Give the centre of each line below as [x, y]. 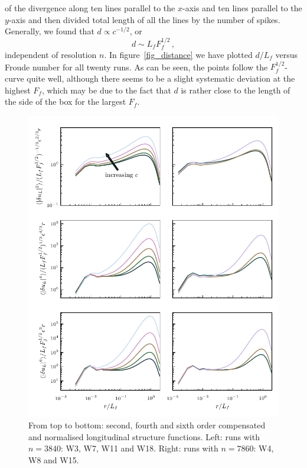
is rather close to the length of [236, 90]
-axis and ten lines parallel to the [242, 8]
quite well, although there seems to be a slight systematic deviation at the [161, 78]
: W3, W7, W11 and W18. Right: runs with [140, 448]
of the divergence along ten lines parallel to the [90, 8]
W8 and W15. [54, 459]
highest [18, 90]
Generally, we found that [50, 31]
